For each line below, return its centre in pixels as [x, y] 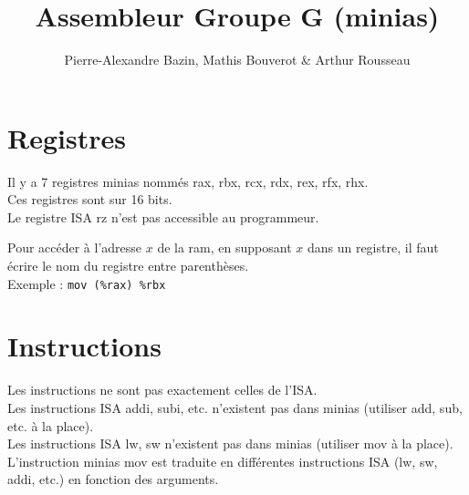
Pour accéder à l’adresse [75, 247]
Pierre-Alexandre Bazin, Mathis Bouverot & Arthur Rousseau [237, 60]
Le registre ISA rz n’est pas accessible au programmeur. [163, 217]
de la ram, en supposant [224, 247]
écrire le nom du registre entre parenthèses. [128, 266]
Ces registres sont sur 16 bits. [90, 199]
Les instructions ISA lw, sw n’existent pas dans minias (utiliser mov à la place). [230, 443]
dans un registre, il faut [373, 247]
